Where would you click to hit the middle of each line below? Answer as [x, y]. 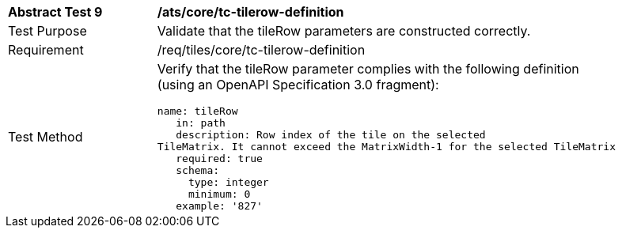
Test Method [46, 136]
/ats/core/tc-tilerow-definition [250, 12]
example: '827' [219, 206]
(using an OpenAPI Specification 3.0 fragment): [298, 85]
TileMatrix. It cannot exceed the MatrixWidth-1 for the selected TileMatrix [386, 147]
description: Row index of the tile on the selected [331, 135]
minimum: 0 [219, 194]
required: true [219, 159]
